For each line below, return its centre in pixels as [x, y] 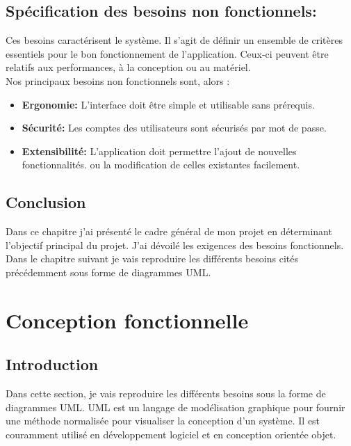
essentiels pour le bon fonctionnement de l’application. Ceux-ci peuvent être [167, 53]
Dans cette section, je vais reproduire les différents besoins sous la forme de [166, 393]
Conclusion [46, 202]
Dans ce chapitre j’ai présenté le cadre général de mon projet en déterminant [169, 231]
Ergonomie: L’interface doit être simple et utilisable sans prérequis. [168, 104]
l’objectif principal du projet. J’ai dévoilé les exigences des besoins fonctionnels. [175, 245]
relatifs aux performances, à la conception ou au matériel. [128, 67]
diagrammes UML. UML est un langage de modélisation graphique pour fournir [175, 407]
